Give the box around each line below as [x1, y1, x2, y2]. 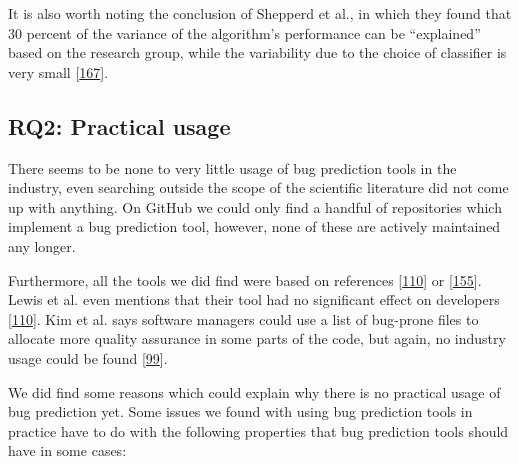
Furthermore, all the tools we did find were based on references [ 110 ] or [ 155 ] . [8, 269, 482, 290]
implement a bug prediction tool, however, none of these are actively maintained [8, 216, 501, 237]
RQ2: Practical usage [8, 110, 231, 141]
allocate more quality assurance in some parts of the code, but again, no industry [8, 328, 506, 349]
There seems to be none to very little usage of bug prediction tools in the [8, 157, 457, 178]
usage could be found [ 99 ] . [8, 347, 168, 368]
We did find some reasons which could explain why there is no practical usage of [8, 381, 501, 402]
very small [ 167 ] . [8, 61, 109, 82]
